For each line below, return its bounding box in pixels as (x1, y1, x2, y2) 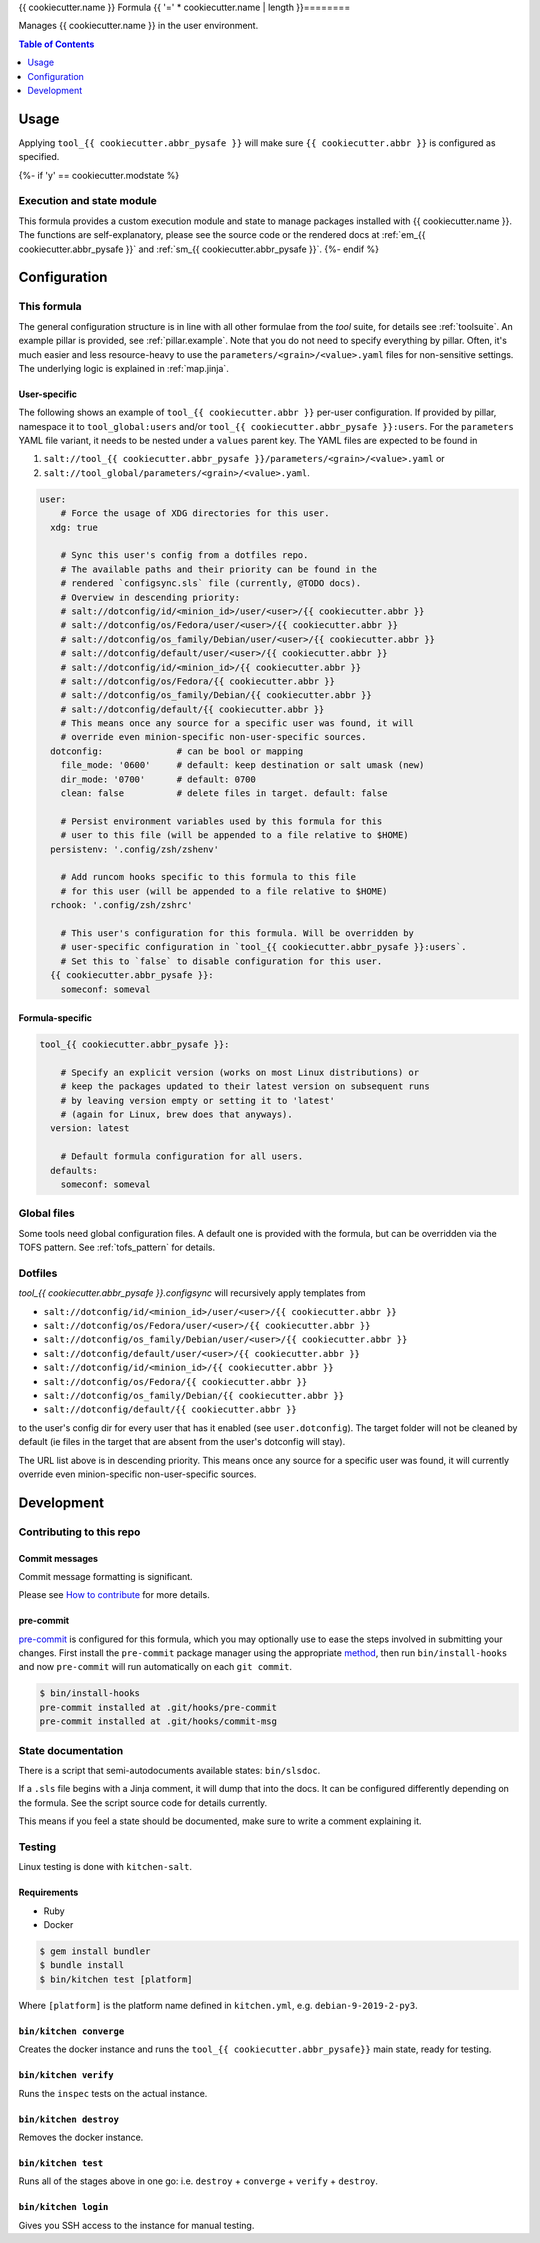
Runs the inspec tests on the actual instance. (18, 2087, 208, 2099)
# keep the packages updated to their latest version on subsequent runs (60, 1081, 430, 1092)
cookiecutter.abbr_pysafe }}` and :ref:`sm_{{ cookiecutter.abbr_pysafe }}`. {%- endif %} (18, 243, 380, 255)
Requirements (18, 1886, 79, 1899)
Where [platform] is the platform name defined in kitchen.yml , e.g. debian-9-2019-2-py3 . (18, 1999, 419, 2011)
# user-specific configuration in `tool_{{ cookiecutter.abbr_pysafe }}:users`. (60, 941, 467, 953)
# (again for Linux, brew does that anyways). (60, 1109, 294, 1120)
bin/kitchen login (18, 2201, 109, 2213)
